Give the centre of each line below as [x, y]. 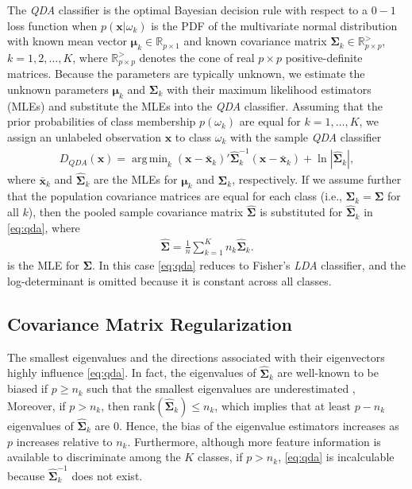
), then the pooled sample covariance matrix [136, 212]
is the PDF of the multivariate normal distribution [274, 25]
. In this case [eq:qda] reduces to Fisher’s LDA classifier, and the [249, 265]
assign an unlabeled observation [84, 137]
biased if [28, 388]
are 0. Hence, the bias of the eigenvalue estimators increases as [247, 426]
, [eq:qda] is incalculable [336, 457]
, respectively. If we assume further [317, 179]
